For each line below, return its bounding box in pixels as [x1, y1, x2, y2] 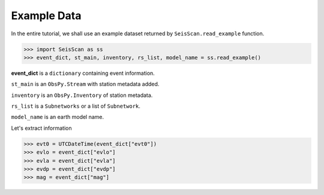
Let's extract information [11, 124, 72, 132]
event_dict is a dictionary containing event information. [11, 69, 155, 77]
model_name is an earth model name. [11, 114, 104, 121]
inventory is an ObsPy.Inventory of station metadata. [11, 92, 153, 99]
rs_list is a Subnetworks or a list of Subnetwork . [11, 102, 141, 110]
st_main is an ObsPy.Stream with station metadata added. [11, 81, 160, 88]
